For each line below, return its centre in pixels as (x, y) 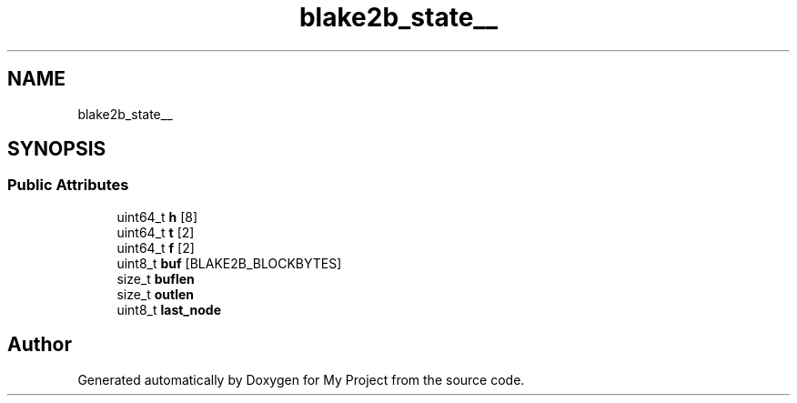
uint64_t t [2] (156, 232)
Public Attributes (68, 185)
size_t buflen (156, 278)
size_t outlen (156, 294)
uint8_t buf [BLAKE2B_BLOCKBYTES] (229, 263)
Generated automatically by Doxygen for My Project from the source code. (301, 379)
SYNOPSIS (57, 149)
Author (40, 345)
